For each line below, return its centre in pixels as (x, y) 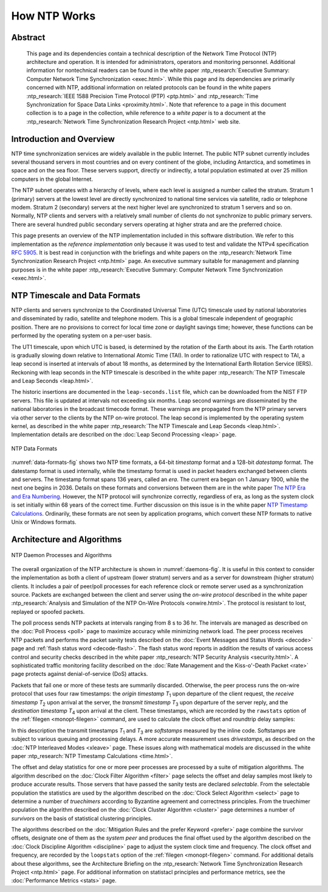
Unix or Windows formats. (44, 522)
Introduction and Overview (63, 139)
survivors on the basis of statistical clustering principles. (82, 818)
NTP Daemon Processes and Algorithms (62, 555)
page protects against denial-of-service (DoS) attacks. (80, 674)
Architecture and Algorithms (67, 539)
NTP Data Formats (34, 448)
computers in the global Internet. (52, 179)
